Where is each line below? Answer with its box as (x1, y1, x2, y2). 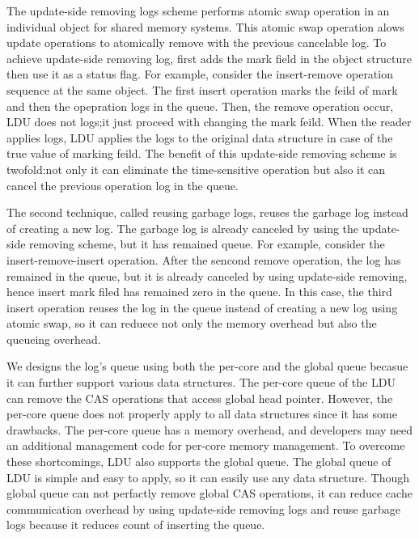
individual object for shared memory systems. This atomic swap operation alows (6, 18, 404, 35)
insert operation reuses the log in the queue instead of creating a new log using (6, 299, 398, 316)
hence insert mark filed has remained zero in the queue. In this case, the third (6, 283, 392, 300)
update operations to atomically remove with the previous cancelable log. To (6, 34, 387, 51)
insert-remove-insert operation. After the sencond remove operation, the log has (6, 251, 401, 268)
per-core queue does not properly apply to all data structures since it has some (6, 405, 397, 422)
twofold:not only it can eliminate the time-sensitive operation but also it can (6, 160, 386, 177)
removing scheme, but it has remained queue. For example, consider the (29, 235, 385, 252)
